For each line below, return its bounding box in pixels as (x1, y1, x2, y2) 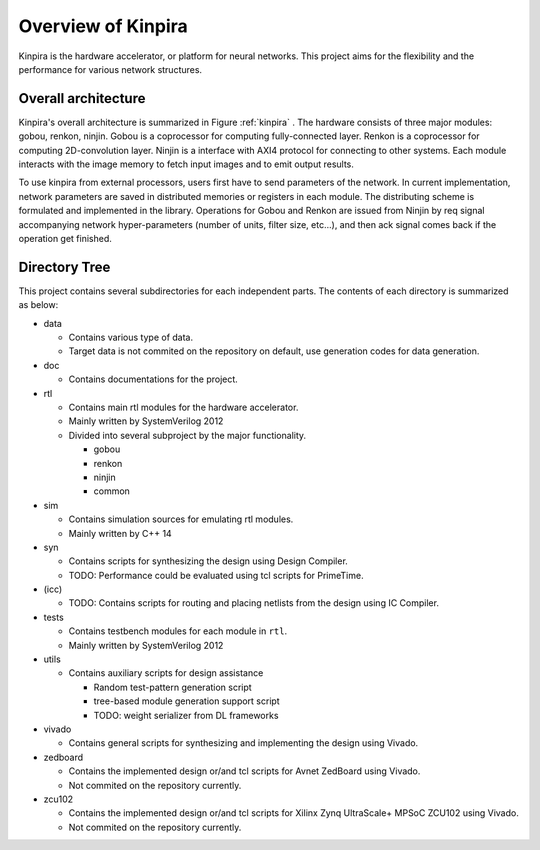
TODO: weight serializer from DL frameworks (93, 709, 279, 721)
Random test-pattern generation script (93, 681, 252, 693)
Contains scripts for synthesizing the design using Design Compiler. (68, 555, 349, 567)
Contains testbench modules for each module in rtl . (68, 625, 288, 637)
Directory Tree (18, 258, 111, 275)
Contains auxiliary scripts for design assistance (68, 667, 264, 679)
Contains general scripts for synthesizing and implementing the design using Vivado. (68, 737, 419, 749)
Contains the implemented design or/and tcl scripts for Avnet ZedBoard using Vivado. (68, 765, 421, 777)
